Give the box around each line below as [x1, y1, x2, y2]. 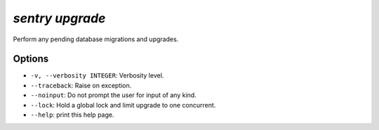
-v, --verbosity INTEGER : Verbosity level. [30, 71, 164, 80]
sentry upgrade [13, 10, 106, 26]
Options [13, 53, 49, 65]
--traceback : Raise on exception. [30, 81, 132, 89]
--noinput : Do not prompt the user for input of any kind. [30, 91, 197, 99]
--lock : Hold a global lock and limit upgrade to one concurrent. [30, 101, 216, 109]
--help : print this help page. [30, 110, 114, 119]
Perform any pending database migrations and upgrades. [13, 35, 179, 43]
